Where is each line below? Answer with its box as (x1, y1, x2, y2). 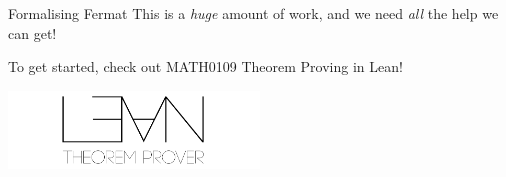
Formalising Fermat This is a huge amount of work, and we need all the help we (8, 3, 499, 23)
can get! (8, 22, 57, 43)
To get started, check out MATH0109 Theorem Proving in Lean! (8, 56, 403, 77)
